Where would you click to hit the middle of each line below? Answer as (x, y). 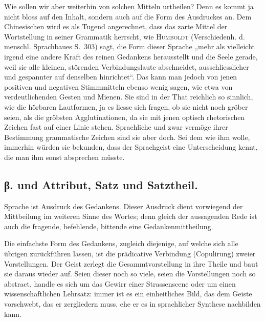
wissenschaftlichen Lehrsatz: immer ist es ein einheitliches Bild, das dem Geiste (128, 294)
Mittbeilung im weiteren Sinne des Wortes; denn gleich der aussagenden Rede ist (131, 216)
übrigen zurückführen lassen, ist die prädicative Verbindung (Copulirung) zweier (130, 254)
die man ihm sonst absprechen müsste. (64, 157)
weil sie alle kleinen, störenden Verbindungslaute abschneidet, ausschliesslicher (127, 66)
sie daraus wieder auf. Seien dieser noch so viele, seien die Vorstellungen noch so (130, 274)
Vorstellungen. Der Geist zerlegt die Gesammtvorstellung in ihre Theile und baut (131, 263)
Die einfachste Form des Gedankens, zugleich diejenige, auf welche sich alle (121, 243)
